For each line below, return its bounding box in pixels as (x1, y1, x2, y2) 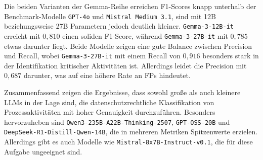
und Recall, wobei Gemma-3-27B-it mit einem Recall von (4, 50, 181, 61)
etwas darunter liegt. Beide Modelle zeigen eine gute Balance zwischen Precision (4, 40, 252, 51)
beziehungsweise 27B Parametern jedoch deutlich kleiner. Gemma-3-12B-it (4, 21, 234, 31)
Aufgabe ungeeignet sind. (4, 146, 82, 156)
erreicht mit (4, 30, 40, 41)
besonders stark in (202, 50, 259, 61)
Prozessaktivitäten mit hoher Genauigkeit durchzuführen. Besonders (4, 107, 215, 117)
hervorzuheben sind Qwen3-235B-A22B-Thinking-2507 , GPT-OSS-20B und (4, 116, 230, 127)
